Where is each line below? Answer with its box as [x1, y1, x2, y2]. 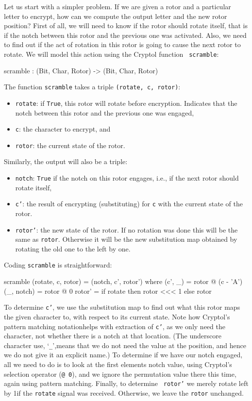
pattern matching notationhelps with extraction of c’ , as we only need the [4, 321, 225, 331]
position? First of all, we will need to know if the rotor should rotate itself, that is [4, 20, 248, 31]
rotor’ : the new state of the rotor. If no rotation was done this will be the [15, 224, 238, 234]
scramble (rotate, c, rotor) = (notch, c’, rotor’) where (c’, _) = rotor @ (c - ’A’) [4, 276, 243, 286]
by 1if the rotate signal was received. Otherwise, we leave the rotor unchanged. [4, 387, 244, 398]
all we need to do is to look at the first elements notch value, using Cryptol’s [4, 359, 232, 369]
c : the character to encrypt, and [15, 124, 111, 134]
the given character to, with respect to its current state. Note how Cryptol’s [4, 311, 230, 321]
